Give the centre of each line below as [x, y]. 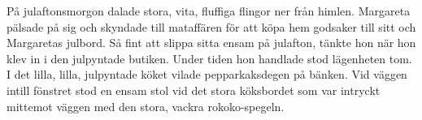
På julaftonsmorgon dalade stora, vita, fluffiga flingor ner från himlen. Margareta [209, 11]
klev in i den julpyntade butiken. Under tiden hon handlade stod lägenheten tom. [209, 58]
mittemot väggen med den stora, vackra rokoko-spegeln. [146, 106]
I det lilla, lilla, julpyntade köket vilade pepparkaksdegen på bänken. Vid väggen [207, 74]
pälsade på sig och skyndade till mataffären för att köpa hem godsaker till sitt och [211, 26]
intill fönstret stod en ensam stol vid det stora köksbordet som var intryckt [194, 90]
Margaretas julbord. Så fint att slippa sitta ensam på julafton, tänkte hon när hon [211, 43]
